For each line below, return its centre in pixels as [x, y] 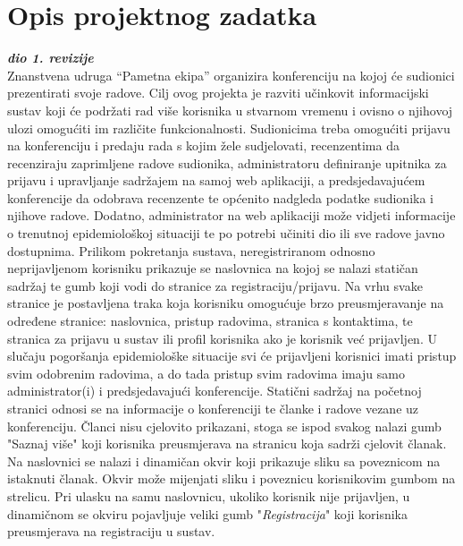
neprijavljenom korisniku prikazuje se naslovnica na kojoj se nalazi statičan [213, 268]
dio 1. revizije [51, 58]
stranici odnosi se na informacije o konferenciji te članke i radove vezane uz [213, 408]
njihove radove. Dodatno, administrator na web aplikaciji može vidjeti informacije [231, 215]
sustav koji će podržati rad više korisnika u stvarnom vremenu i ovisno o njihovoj [230, 110]
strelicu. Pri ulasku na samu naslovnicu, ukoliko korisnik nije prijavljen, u [209, 495]
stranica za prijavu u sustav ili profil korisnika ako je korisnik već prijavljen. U [222, 338]
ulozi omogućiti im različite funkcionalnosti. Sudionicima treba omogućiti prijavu [229, 128]
